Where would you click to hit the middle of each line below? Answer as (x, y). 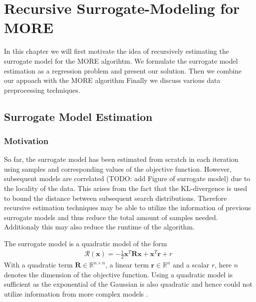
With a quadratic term (38, 264)
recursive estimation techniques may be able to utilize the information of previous (128, 208)
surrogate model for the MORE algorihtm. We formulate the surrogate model (121, 60)
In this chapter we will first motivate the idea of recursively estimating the (117, 51)
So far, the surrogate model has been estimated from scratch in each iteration (121, 159)
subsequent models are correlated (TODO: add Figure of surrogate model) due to (127, 178)
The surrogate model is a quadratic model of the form (86, 244)
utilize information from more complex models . (76, 293)
